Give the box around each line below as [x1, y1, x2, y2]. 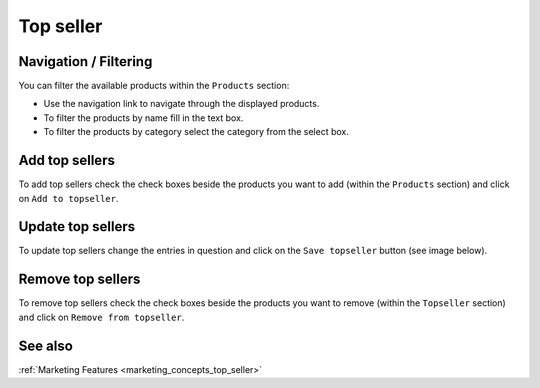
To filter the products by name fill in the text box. [43, 111, 244, 124]
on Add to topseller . [18, 192, 119, 204]
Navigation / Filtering [18, 53, 153, 70]
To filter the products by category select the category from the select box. [43, 126, 349, 138]
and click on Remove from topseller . [18, 311, 185, 323]
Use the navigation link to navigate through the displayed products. [43, 98, 320, 110]
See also [18, 337, 74, 354]
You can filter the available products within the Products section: [18, 80, 290, 92]
